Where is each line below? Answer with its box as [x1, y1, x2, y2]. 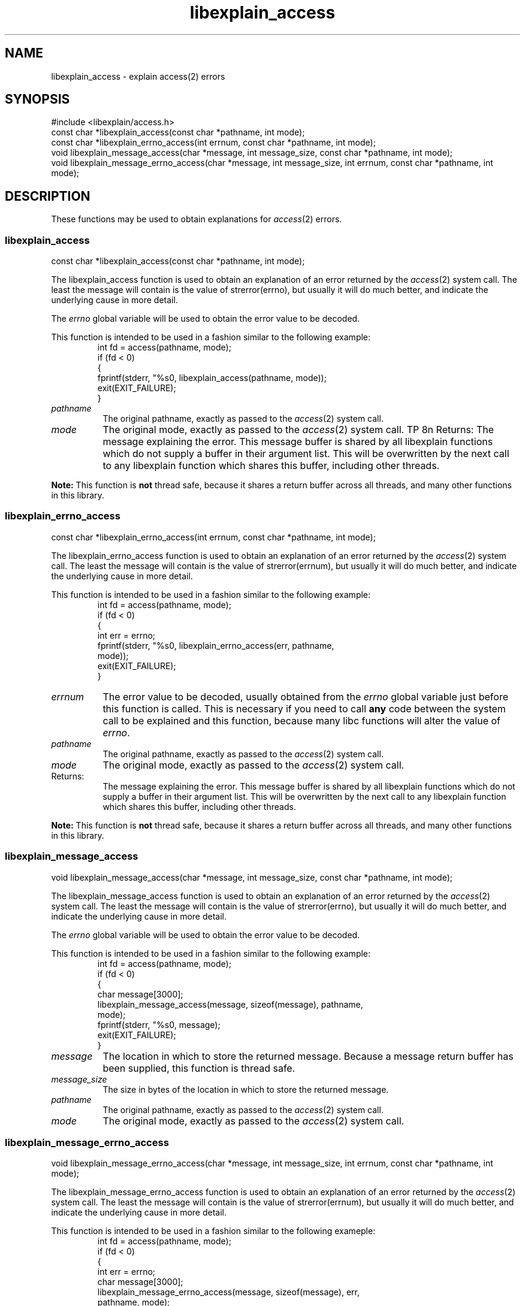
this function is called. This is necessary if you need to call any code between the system [102, 702, 506, 715]
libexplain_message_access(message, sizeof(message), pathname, [97, 999, 363, 1009]
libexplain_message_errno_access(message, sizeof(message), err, [97, 1287, 360, 1298]
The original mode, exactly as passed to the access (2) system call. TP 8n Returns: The [102, 424, 494, 436]
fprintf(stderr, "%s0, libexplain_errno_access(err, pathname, [97, 640, 334, 651]
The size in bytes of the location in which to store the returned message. [102, 1084, 389, 1095]
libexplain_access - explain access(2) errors [51, 71, 225, 81]
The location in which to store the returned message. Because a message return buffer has [102, 1050, 514, 1062]
